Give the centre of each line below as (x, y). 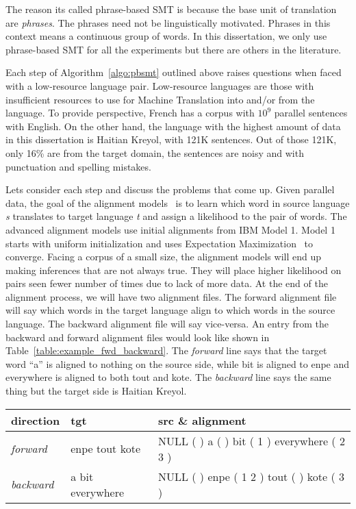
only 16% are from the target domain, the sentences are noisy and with (155, 152)
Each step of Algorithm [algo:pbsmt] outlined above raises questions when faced (174, 72)
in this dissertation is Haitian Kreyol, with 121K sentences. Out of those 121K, (171, 139)
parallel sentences (311, 113)
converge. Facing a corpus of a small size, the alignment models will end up (163, 257)
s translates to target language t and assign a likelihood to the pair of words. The (176, 216)
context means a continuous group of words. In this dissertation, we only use (166, 36)
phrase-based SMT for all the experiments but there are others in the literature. (174, 49)
